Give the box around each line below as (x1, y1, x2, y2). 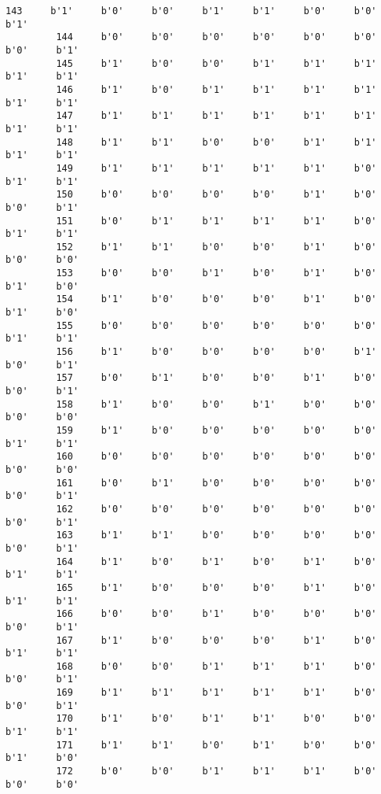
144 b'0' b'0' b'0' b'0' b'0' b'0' (56, 31, 377, 43)
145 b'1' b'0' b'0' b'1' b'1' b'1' (56, 57, 377, 69)
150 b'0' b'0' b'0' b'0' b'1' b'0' (56, 189, 377, 201)
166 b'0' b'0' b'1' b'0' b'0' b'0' (56, 608, 377, 620)
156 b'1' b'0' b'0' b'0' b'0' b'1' (56, 346, 377, 358)
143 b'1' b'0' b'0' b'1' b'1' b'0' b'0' (5, 6, 377, 17)
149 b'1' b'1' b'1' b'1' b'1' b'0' (56, 162, 377, 174)
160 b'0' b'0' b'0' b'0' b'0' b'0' (56, 451, 377, 463)
